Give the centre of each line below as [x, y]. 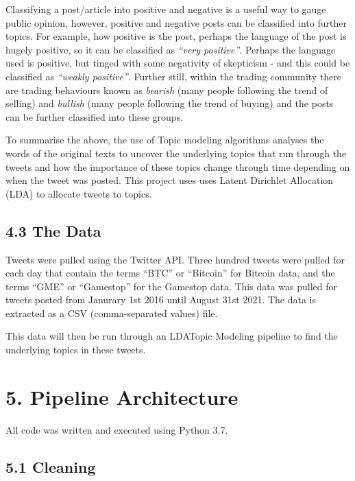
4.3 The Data [53, 230]
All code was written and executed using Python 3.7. [117, 429]
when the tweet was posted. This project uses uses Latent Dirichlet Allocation [170, 180]
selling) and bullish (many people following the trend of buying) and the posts [170, 103]
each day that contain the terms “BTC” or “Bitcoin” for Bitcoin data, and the [170, 273]
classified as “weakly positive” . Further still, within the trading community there [174, 76]
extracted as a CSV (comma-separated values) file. [112, 313]
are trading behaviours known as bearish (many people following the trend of [167, 90]
